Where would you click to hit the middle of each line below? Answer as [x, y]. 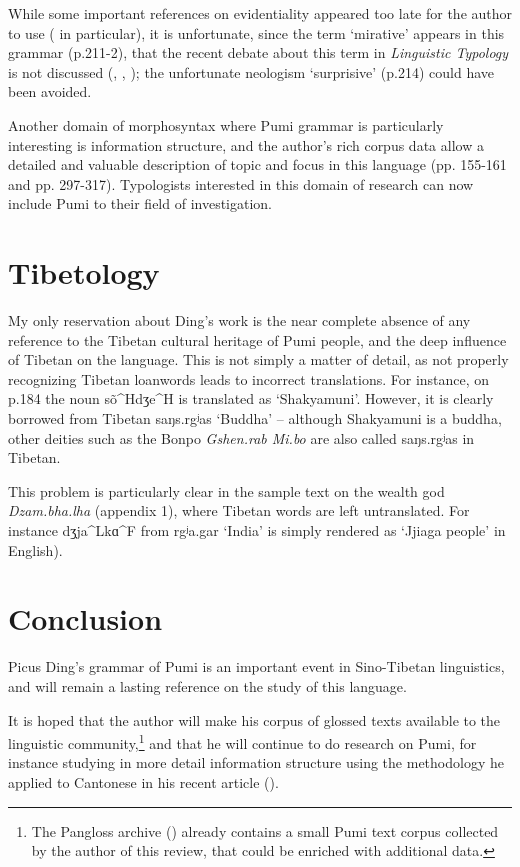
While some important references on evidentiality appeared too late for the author [260, 13]
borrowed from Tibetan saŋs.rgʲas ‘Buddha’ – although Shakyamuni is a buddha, [255, 418]
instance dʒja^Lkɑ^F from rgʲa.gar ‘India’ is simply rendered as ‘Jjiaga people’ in [257, 530]
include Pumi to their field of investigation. [140, 203]
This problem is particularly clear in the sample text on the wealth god [226, 490]
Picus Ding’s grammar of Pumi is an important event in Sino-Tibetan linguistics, [256, 666]
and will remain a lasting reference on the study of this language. [207, 685]
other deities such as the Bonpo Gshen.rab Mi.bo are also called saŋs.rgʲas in [241, 437]
